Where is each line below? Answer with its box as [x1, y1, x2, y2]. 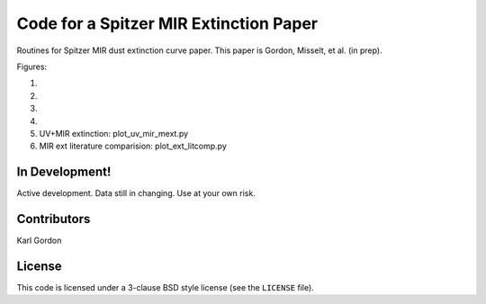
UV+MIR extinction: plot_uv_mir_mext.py [39, 128, 189, 139]
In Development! [16, 165, 112, 180]
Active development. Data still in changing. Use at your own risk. [16, 188, 256, 199]
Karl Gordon [16, 235, 62, 246]
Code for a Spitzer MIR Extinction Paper [16, 13, 319, 33]
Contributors [16, 211, 91, 227]
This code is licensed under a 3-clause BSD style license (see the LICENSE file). [16, 282, 314, 292]
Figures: [16, 61, 48, 72]
